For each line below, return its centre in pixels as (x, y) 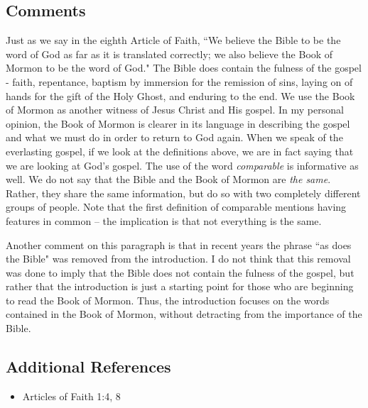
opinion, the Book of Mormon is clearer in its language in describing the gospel (178, 123)
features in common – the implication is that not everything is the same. (164, 220)
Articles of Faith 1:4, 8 (71, 396)
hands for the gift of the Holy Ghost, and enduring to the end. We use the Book (180, 95)
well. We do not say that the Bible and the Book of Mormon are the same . (168, 179)
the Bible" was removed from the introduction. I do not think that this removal (178, 259)
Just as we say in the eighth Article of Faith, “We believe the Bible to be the (173, 40)
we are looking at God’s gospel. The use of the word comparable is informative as (182, 165)
